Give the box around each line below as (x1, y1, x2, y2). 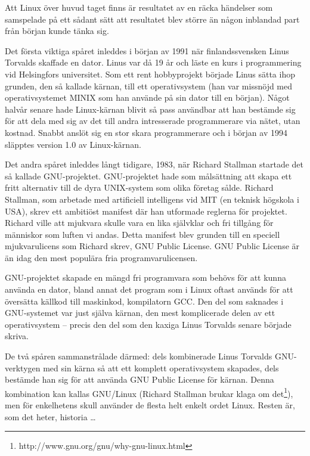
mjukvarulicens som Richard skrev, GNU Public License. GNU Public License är (5, 240, 300, 252)
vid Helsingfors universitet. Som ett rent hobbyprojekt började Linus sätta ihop (5, 67, 295, 80)
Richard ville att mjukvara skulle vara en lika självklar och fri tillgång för (5, 216, 274, 229)
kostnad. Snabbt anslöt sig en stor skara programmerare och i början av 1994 (5, 126, 287, 138)
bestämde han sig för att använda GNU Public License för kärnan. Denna (5, 373, 274, 386)
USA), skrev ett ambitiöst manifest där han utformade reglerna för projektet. (5, 204, 287, 217)
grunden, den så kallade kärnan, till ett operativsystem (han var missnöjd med (5, 79, 293, 92)
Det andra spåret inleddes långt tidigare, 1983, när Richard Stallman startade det (5, 158, 304, 170)
